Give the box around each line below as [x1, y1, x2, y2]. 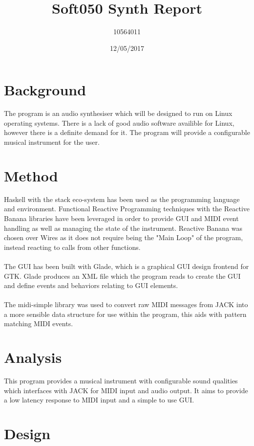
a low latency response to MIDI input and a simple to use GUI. [4, 395, 194, 405]
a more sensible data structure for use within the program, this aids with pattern [4, 309, 247, 319]
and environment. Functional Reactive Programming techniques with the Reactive [4, 203, 250, 214]
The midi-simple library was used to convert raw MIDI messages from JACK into [4, 299, 248, 310]
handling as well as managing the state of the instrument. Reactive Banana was [4, 223, 243, 233]
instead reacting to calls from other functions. [4, 242, 141, 252]
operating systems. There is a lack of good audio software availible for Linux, [4, 117, 234, 128]
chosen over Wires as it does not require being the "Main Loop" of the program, [4, 232, 243, 243]
